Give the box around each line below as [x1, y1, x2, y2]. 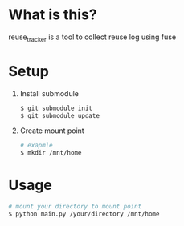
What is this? [8, 6, 98, 24]
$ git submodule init [19, 104, 92, 112]
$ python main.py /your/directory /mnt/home [8, 210, 160, 218]
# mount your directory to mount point [8, 203, 142, 211]
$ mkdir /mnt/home [19, 149, 82, 157]
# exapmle [19, 142, 54, 150]
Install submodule [19, 88, 79, 98]
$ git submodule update [19, 111, 100, 119]
